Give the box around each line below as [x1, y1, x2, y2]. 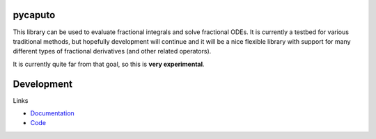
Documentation [30, 108, 75, 117]
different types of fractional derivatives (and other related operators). [13, 47, 212, 56]
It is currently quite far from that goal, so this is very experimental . [13, 60, 205, 68]
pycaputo [13, 9, 56, 21]
